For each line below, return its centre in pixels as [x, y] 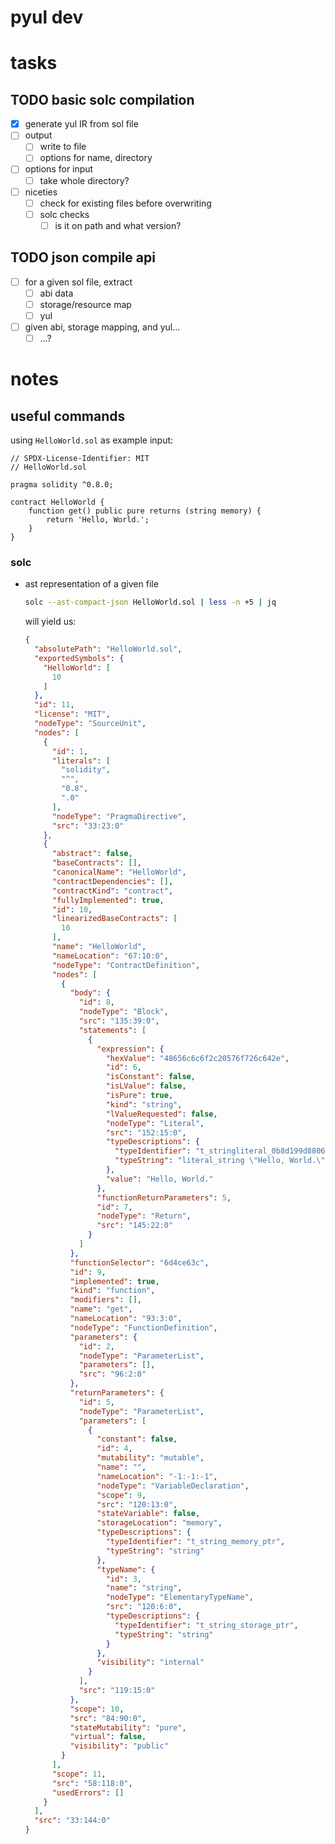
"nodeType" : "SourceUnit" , [90, 724]
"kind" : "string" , [144, 1104]
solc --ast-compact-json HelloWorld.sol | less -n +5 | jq [150, 602]
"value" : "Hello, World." [159, 1179]
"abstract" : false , [92, 854]
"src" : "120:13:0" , [137, 1504]
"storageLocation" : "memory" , [159, 1523]
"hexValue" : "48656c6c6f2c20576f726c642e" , [197, 1058]
